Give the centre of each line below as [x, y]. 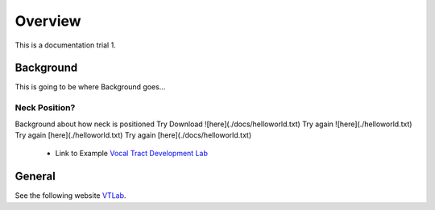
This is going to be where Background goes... [90, 87]
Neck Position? [45, 108]
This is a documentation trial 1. [65, 45]
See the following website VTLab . [70, 196]
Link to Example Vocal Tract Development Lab [132, 154]
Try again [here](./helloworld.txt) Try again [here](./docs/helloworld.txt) [133, 135]
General [35, 177]
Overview [48, 21]
